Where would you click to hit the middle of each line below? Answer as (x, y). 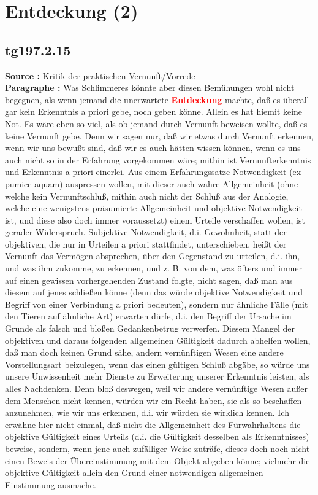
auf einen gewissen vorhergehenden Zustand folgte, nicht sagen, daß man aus (149, 280)
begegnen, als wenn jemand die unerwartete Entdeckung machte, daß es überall (157, 99)
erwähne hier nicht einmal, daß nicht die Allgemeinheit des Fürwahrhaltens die (153, 424)
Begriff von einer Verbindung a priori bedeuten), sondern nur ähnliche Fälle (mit (157, 304)
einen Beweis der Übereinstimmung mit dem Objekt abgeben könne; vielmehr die (157, 460)
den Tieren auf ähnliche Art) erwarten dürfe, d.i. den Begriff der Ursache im (148, 316)
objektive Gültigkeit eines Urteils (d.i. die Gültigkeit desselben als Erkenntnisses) (157, 436)
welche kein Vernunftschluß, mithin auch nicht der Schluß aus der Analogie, (147, 196)
